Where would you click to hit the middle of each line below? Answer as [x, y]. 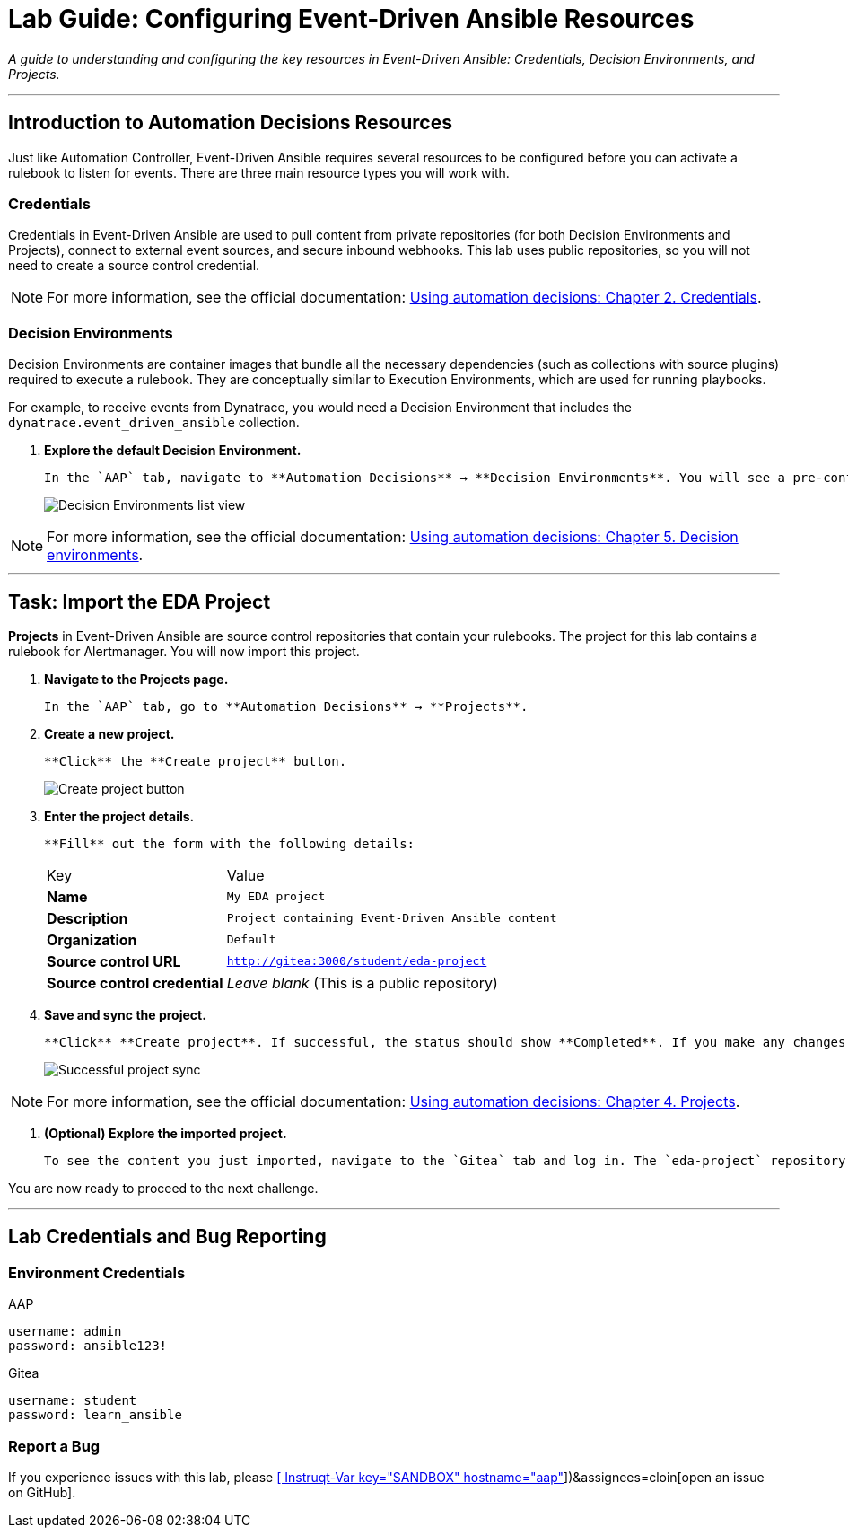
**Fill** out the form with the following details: [230, 843]
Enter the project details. [119, 816]
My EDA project [276, 897]
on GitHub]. [42, 1492]
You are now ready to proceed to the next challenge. [163, 1188]
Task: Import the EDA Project [140, 601]
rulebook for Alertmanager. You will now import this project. [184, 651]
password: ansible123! [88, 1346]
